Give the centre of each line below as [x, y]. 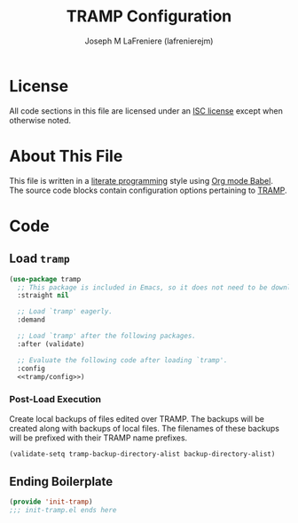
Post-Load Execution [55, 400]
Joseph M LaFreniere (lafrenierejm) [149, 41]
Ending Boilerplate [61, 481]
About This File [66, 156]
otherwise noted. [40, 120]
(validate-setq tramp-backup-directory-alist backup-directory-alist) [142, 454]
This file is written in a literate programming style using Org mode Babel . [141, 180]
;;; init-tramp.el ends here [63, 511]
